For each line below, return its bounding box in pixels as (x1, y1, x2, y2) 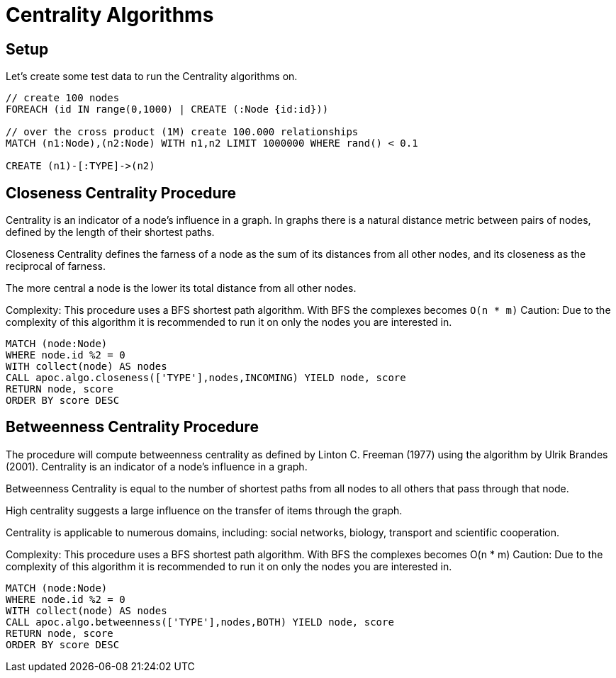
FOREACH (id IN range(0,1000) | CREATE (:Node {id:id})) (6, 103, 329, 115)
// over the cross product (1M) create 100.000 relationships (6, 126, 359, 138)
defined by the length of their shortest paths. (6, 226, 215, 239)
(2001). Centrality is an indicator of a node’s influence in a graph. (6, 460, 308, 473)
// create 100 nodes (6, 92, 120, 104)
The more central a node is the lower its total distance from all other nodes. (6, 282, 357, 295)
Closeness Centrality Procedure (6, 183, 237, 202)
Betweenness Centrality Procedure (6, 418, 259, 436)
